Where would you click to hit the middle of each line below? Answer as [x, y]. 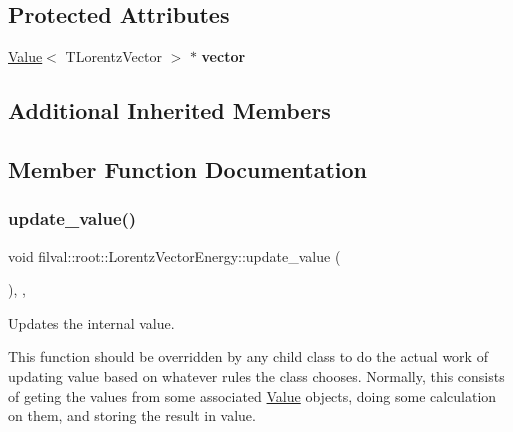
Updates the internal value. [91, 322]
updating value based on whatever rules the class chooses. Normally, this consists [256, 375]
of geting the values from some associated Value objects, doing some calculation [252, 395]
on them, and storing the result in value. [132, 415]
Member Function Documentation [188, 168]
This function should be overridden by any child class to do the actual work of [248, 356]
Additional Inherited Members [169, 110]
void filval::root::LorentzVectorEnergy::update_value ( [174, 255]
